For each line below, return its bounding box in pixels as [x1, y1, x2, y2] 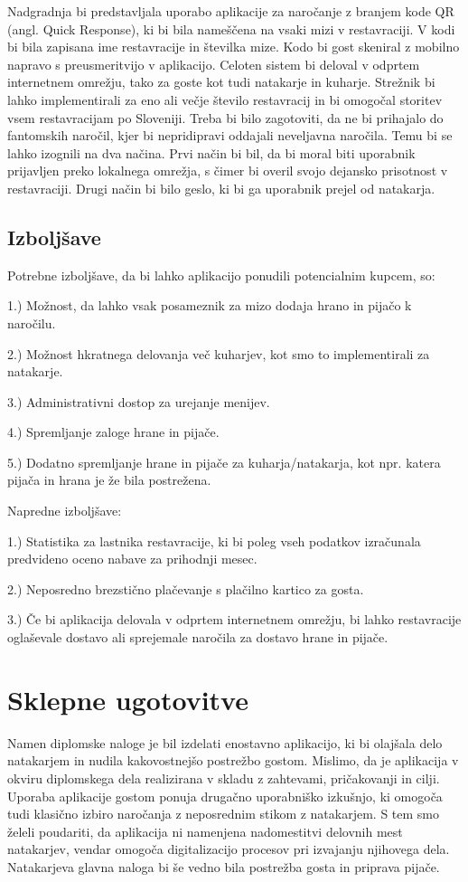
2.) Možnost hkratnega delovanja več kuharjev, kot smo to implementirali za [7, 344, 430, 363]
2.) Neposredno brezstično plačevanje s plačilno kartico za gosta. [7, 579, 364, 598]
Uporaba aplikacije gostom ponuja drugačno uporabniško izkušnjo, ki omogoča [7, 786, 443, 805]
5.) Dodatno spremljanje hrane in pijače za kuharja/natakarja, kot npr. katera [7, 452, 441, 471]
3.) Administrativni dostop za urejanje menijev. [7, 392, 270, 411]
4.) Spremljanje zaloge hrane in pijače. [7, 422, 220, 441]
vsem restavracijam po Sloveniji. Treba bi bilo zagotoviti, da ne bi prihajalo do [7, 108, 444, 127]
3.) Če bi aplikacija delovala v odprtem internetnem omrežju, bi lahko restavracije [7, 610, 462, 629]
